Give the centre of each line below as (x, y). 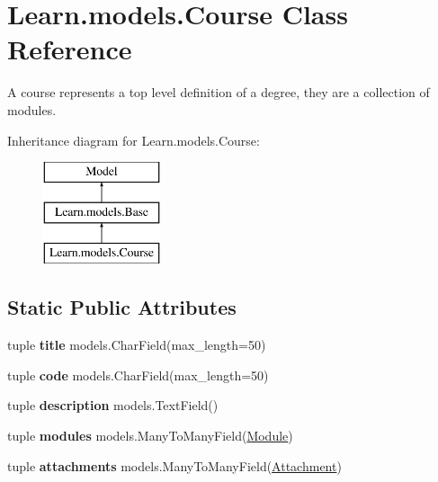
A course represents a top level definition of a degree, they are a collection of (219, 92)
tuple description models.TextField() (113, 405)
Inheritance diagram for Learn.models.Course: (134, 140)
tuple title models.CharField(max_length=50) (137, 345)
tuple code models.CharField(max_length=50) (138, 375)
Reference (70, 49)
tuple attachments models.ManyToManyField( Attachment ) (174, 465)
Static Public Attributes (122, 307)
